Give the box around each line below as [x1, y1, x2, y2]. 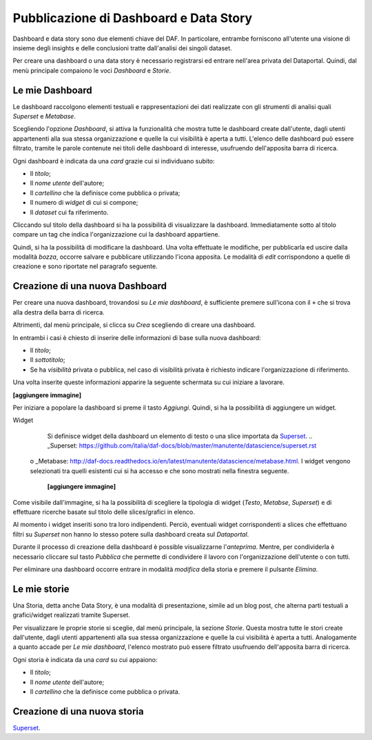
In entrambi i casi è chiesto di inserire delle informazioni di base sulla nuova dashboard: [12, 333, 261, 341]
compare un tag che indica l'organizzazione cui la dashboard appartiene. [12, 230, 220, 239]
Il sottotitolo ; [30, 356, 65, 364]
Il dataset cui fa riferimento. [30, 208, 109, 217]
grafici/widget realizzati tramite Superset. [12, 611, 130, 619]
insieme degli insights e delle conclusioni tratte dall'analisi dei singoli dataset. [12, 43, 232, 52]
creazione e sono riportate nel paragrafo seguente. [12, 262, 158, 270]
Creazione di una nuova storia [12, 706, 144, 717]
